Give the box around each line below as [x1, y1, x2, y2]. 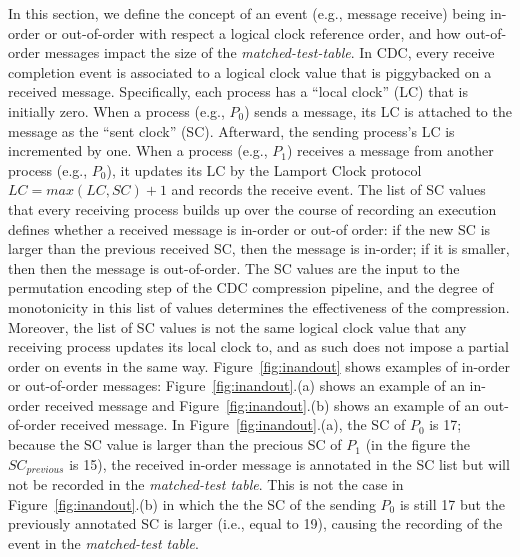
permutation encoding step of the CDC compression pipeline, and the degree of [8, 277, 494, 298]
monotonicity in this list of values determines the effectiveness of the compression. [8, 296, 510, 317]
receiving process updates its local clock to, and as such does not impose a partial [8, 336, 509, 357]
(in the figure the [365, 434, 470, 455]
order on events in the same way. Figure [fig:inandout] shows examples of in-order [8, 355, 511, 376]
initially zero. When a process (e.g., [8, 100, 225, 121]
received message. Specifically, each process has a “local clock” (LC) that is [8, 81, 468, 102]
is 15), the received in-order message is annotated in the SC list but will [69, 453, 510, 474]
